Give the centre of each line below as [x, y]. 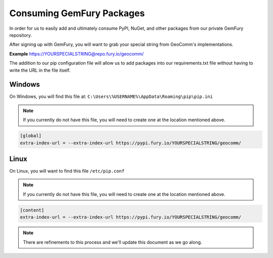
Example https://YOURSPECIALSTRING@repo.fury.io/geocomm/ [77, 54]
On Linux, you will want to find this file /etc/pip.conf [67, 171]
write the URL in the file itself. [40, 70]
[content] [32, 210]
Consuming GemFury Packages [77, 13]
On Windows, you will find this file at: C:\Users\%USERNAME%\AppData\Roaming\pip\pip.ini [111, 96]
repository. [21, 35]
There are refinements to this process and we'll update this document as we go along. [112, 242]
